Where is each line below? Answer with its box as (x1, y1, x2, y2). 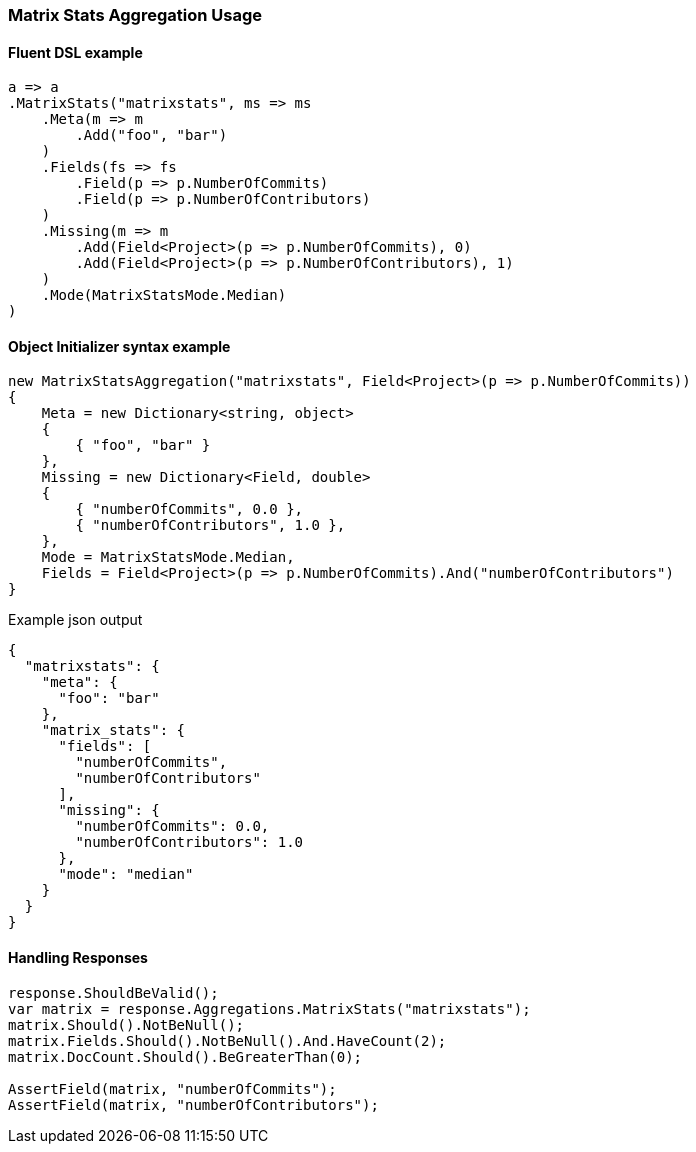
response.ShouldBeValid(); (8, 984, 219, 1001)
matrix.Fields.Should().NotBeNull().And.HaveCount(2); (8, 1032, 447, 1049)
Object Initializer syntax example (8, 337, 231, 355)
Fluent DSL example (8, 43, 143, 61)
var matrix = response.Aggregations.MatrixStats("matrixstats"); (8, 1000, 531, 1017)
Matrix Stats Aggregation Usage (8, 5, 263, 25)
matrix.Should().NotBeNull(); (8, 1016, 245, 1033)
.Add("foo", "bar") (75, 127, 228, 144)
